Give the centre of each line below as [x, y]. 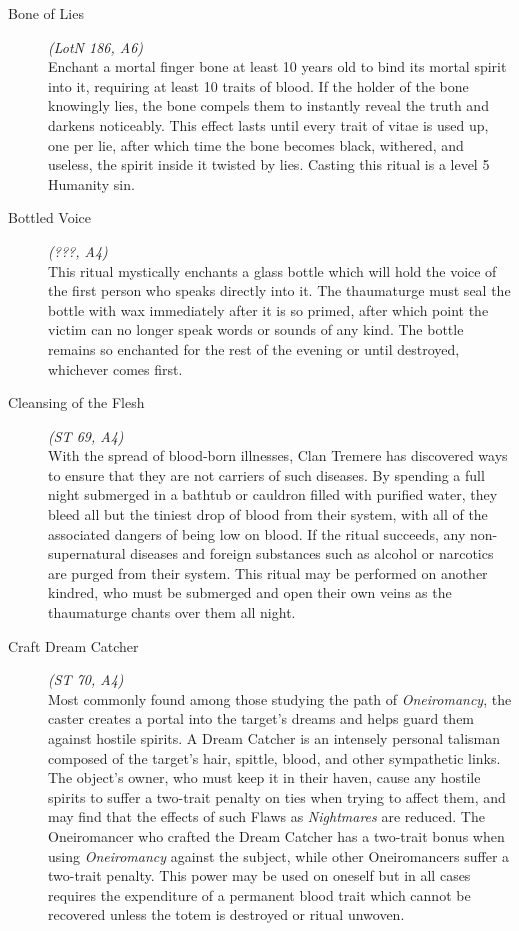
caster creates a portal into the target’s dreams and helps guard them [261, 718]
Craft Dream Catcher [73, 645]
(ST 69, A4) [86, 435]
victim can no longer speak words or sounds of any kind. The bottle [256, 329]
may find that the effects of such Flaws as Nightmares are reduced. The [266, 816]
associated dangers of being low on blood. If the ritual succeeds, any [257, 533]
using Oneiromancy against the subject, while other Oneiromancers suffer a [279, 855]
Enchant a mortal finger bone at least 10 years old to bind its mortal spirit [277, 66]
